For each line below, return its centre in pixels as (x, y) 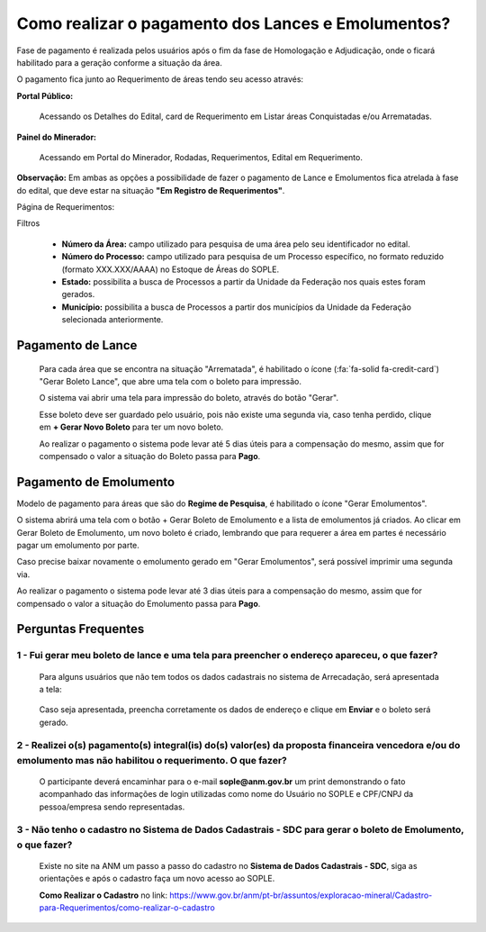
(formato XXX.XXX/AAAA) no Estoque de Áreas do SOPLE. (170, 269)
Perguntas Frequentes (81, 629)
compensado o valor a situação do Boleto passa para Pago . (150, 456)
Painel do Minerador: (57, 137)
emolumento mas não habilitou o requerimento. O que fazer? (152, 760)
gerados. (78, 294)
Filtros (28, 223)
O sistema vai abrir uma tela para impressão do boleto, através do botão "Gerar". (189, 398)
